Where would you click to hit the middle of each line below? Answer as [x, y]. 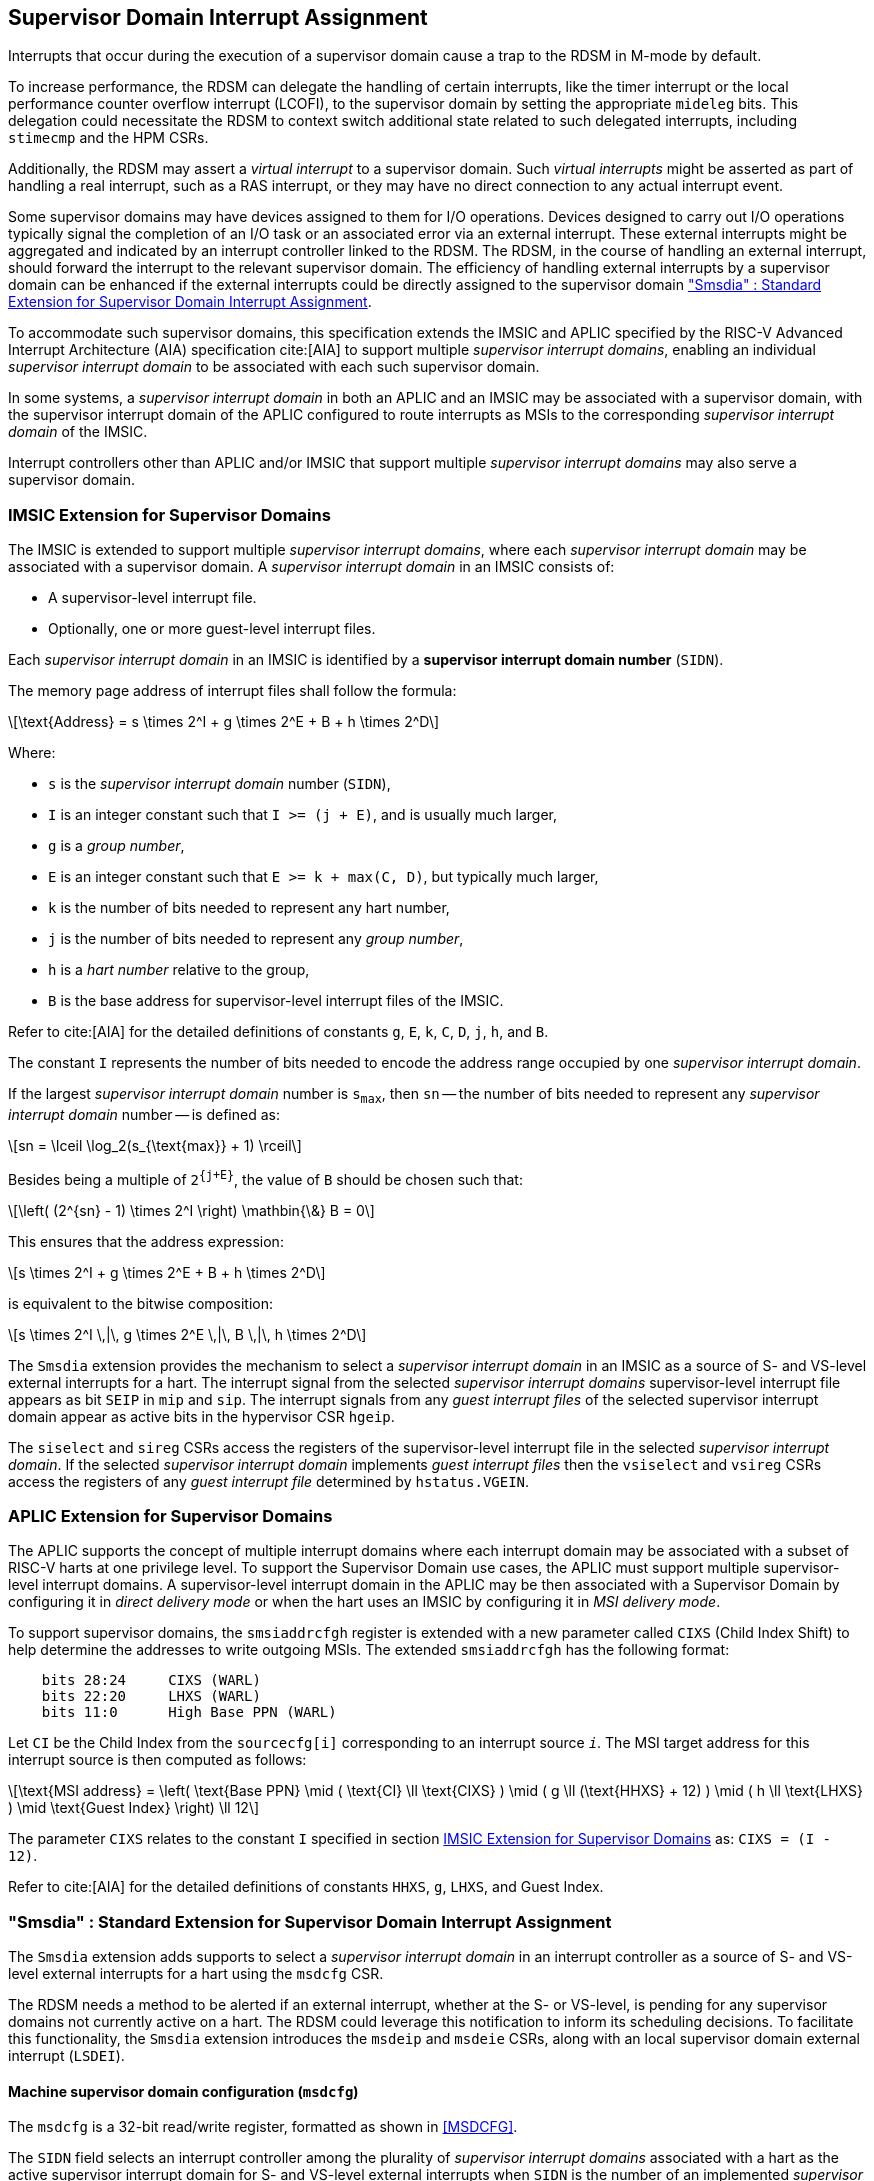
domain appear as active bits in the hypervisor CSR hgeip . [201, 1416]
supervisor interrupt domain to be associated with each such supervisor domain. [274, 367]
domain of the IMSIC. [78, 432]
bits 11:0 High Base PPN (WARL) [189, 1712]
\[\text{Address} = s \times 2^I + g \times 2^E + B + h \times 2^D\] [224, 722]
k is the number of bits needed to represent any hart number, [249, 908]
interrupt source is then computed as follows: [157, 1760]
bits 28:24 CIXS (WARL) [151, 1680]
